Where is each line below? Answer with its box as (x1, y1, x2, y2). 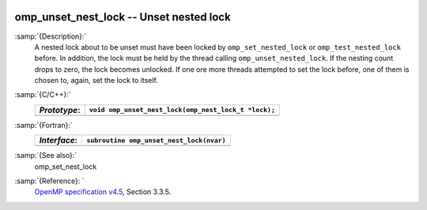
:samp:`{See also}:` (14, 151, 77, 160)
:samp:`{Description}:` (14, 32, 87, 41)
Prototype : (39, 104, 81, 115)
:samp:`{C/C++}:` (14, 90, 71, 99)
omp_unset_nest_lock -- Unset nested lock (14, 10, 231, 24)
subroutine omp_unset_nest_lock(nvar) (86, 136, 226, 144)
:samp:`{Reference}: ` (14, 176, 85, 186)
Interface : (39, 135, 78, 146)
